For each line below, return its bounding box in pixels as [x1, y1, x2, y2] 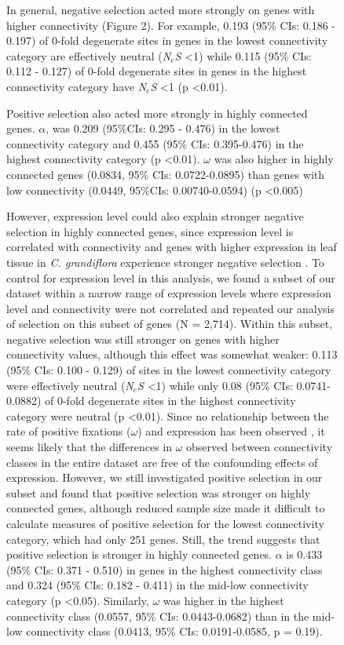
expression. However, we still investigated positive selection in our [6, 469, 323, 486]
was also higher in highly [214, 151, 334, 167]
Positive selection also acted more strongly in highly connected [6, 104, 308, 121]
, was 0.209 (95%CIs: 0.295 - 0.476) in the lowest [46, 120, 280, 137]
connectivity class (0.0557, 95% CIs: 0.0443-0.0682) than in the [6, 607, 309, 624]
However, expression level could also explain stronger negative [6, 208, 304, 224]
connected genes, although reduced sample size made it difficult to [6, 500, 325, 516]
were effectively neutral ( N [6, 377, 134, 393]
